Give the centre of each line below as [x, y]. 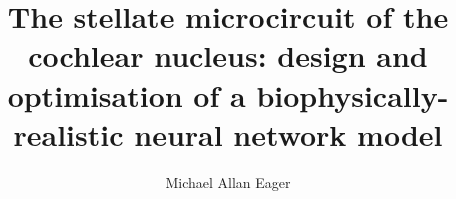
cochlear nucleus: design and [228, 55]
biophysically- [352, 94]
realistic [68, 133]
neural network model [288, 133]
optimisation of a [126, 94]
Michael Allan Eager [228, 181]
